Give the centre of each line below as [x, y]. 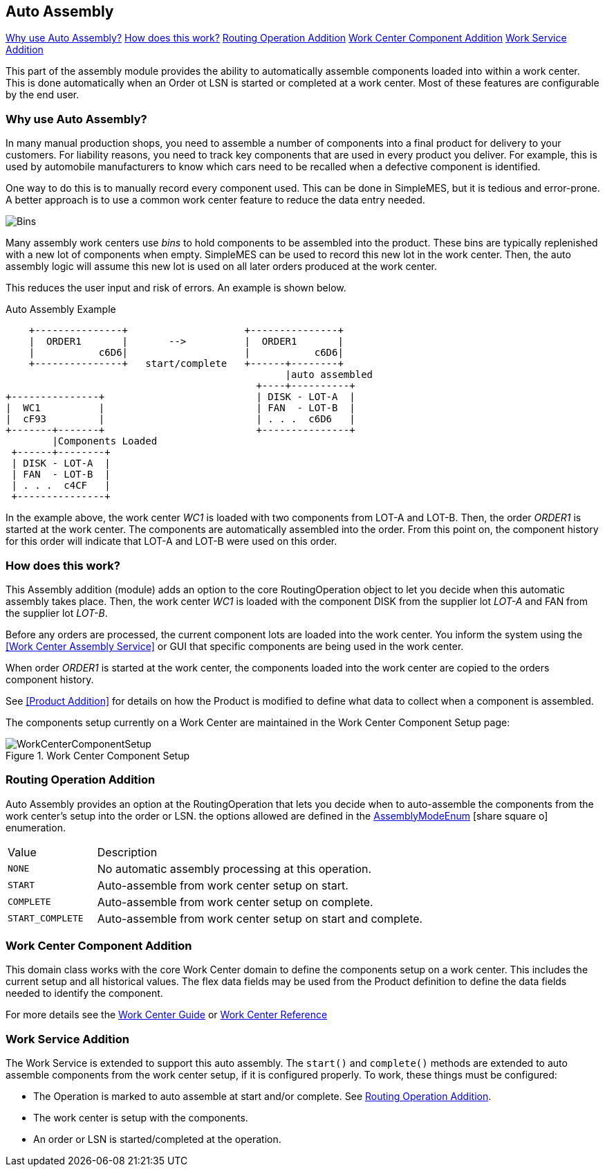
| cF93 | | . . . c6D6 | [180, 419]
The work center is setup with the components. [141, 1118]
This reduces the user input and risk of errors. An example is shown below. [176, 288]
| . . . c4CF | [61, 486]
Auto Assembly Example [61, 309]
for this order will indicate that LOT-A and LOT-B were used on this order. [171, 541]
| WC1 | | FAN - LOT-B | [180, 408]
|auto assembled [329, 375]
